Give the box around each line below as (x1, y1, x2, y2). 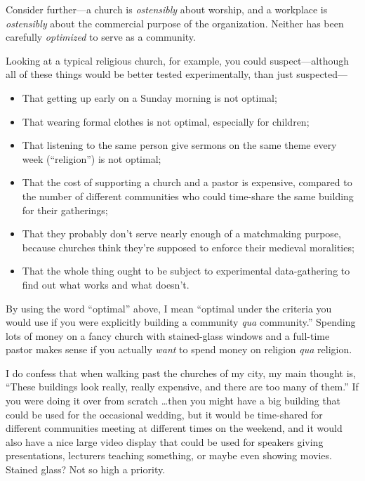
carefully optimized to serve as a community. (6, 29, 196, 44)
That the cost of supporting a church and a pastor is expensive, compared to (22, 175, 352, 190)
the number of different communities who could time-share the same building (22, 188, 354, 203)
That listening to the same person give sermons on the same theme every (22, 138, 337, 152)
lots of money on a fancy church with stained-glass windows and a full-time (6, 328, 330, 343)
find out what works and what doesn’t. (22, 277, 190, 291)
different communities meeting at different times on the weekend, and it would (6, 421, 343, 435)
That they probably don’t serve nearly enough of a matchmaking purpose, (22, 226, 341, 241)
